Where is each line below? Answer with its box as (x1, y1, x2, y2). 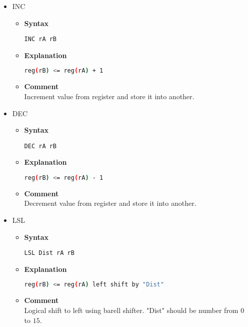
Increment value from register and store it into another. (24, 91, 194, 101)
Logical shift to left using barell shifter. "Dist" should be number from (24, 304, 238, 315)
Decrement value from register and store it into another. (24, 198, 196, 208)
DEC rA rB (24, 142, 57, 150)
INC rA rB (24, 36, 57, 43)
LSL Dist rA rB (24, 249, 74, 257)
